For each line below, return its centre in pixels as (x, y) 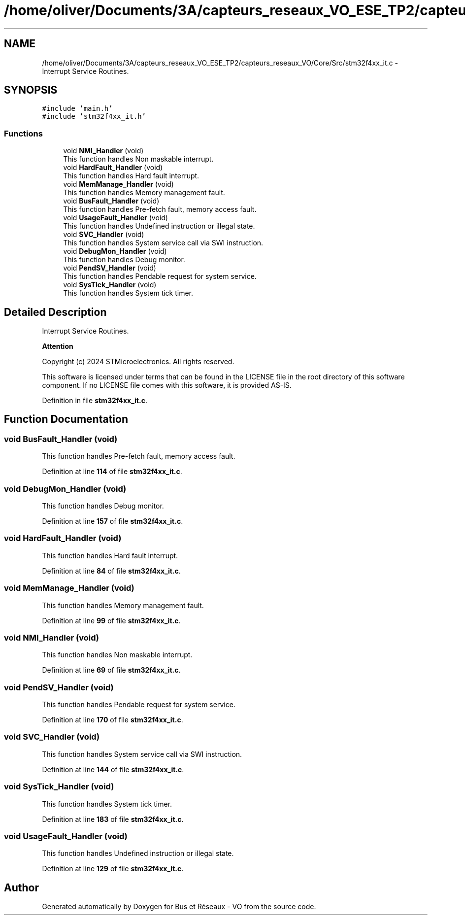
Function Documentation (66, 419)
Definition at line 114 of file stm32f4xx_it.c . (112, 472)
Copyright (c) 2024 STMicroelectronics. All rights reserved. (138, 362)
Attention (58, 346)
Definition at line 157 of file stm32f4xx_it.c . (113, 521)
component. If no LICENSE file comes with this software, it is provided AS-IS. (167, 385)
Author (21, 887)
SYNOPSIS (31, 90)
